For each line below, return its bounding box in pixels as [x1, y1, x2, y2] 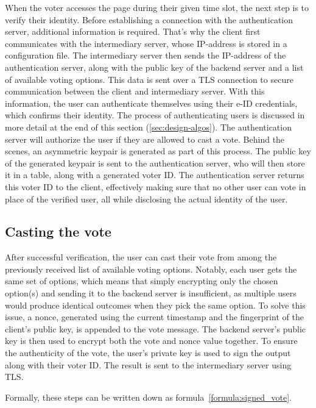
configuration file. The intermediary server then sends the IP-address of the [5, 49, 286, 62]
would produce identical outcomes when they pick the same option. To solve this [5, 298, 306, 311]
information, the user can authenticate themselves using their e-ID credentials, [5, 96, 298, 109]
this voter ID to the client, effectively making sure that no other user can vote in [5, 180, 306, 193]
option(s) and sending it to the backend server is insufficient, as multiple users [5, 287, 297, 299]
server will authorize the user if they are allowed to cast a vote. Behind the [5, 132, 285, 145]
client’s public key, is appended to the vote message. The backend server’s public [5, 322, 306, 335]
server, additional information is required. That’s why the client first [5, 25, 261, 38]
